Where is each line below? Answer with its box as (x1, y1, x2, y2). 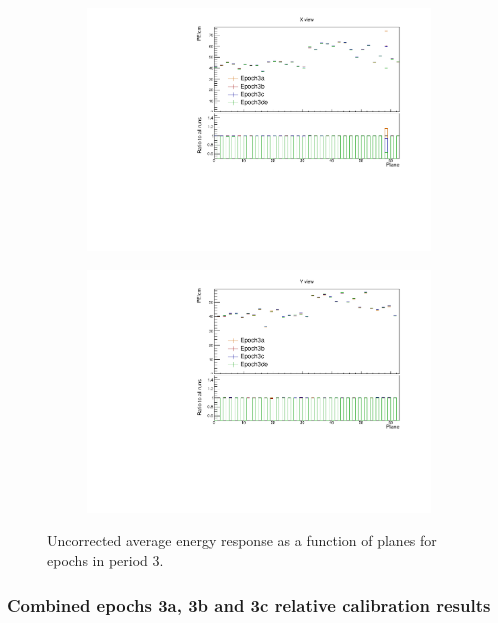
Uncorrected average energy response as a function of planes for (47, 530, 437, 551)
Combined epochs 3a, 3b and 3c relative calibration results (7, 592, 491, 617)
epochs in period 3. (47, 550, 164, 570)
